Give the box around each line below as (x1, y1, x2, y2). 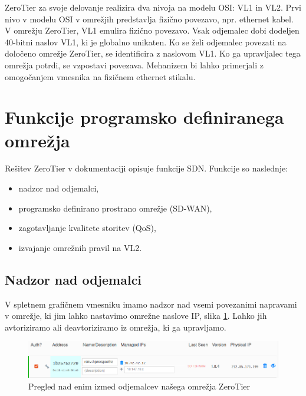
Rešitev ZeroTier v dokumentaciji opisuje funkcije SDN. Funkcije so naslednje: (5, 162, 288, 174)
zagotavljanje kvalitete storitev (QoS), (18, 222, 156, 234)
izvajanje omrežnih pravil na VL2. (18, 241, 142, 253)
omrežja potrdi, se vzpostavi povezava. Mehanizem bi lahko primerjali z (5, 58, 264, 71)
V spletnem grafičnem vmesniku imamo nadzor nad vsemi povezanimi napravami (5, 298, 297, 310)
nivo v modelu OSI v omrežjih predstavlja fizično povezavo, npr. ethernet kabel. (5, 12, 294, 25)
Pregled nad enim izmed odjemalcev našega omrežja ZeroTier (28, 379, 251, 392)
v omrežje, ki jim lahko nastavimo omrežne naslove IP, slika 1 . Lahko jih (5, 309, 267, 322)
